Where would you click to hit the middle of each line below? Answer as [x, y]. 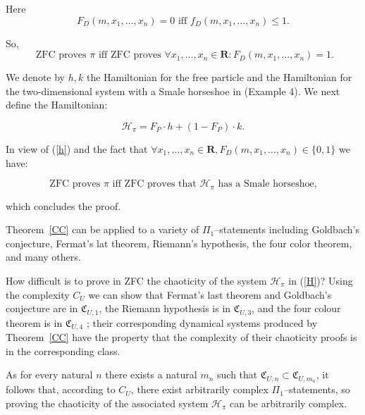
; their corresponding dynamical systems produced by [202, 322]
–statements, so [317, 389]
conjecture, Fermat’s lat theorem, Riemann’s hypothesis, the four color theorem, [179, 243]
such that [237, 374]
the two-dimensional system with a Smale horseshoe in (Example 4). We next [173, 91]
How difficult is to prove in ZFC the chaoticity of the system [136, 280]
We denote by [35, 77]
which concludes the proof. [63, 205]
